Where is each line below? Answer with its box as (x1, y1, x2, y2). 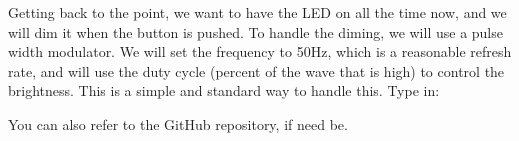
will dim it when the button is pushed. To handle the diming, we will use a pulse (8, 21, 503, 42)
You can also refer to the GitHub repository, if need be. (8, 113, 348, 134)
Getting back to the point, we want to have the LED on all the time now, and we (8, 2, 507, 22)
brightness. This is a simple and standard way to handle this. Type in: (8, 80, 440, 101)
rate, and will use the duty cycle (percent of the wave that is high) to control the (8, 60, 505, 81)
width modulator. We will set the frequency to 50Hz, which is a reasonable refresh (8, 41, 512, 62)
